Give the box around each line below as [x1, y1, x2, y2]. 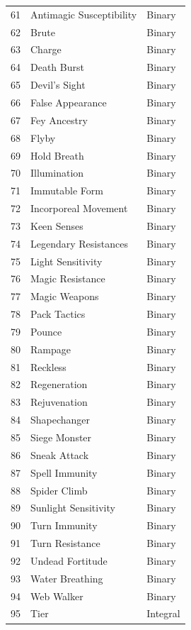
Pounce [30, 324, 62, 338]
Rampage [30, 341, 71, 356]
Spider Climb [30, 482, 88, 497]
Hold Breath [30, 148, 84, 162]
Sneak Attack [30, 447, 89, 462]
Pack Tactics [30, 306, 86, 321]
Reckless [30, 359, 66, 374]
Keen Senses [30, 218, 83, 233]
